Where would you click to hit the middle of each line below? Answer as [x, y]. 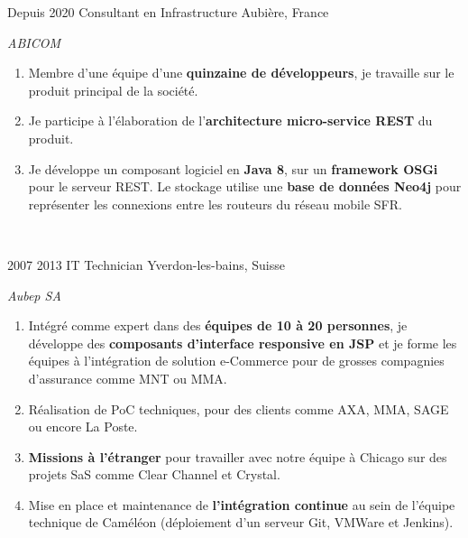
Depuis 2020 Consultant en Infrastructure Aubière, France [168, 12]
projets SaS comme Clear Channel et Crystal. [154, 474]
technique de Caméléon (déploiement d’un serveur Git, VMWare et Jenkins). [241, 522]
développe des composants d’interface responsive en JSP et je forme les [243, 343]
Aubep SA [34, 295]
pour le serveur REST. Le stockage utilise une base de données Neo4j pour [245, 186]
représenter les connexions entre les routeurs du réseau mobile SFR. [215, 204]
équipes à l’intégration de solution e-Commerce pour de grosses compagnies [236, 361]
